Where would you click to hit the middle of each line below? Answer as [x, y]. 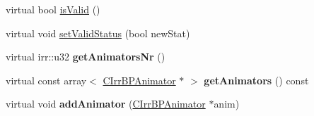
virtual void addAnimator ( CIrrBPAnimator [106, 104]
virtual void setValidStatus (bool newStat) [98, 33]
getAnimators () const [256, 80]
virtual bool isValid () [53, 9]
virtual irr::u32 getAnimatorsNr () [86, 57]
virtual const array [46, 80]
